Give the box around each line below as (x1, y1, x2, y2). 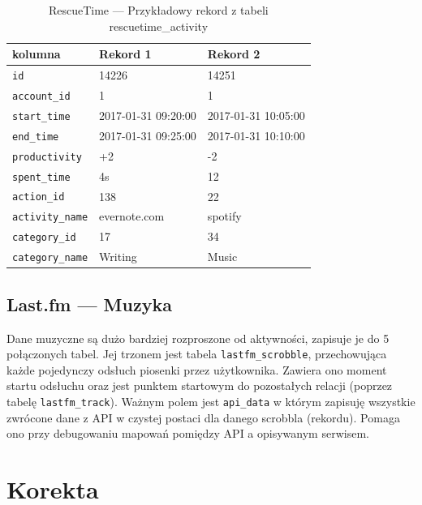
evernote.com (99, 208, 165, 225)
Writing (99, 248, 137, 265)
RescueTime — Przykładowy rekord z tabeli (48, 2, 269, 18)
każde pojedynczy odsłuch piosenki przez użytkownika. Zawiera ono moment (6, 361, 387, 378)
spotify (207, 208, 242, 225)
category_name (12, 252, 88, 264)
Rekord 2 (207, 45, 261, 62)
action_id (12, 191, 65, 203)
